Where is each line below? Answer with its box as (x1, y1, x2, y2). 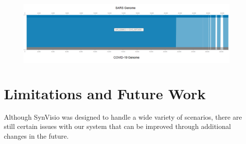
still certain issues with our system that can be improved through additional (4, 121, 231, 131)
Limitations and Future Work (4, 83, 206, 103)
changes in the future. (4, 130, 69, 141)
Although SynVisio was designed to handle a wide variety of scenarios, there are (4, 111, 242, 122)
